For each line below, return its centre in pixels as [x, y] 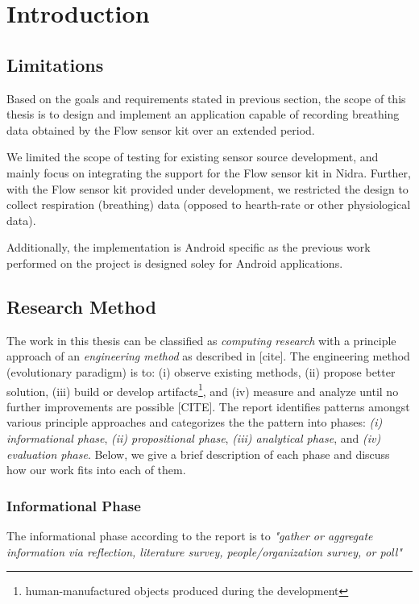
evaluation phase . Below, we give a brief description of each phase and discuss [198, 454]
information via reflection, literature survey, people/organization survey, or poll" [204, 551]
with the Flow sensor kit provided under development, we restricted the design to [207, 188]
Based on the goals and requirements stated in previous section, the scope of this [206, 98]
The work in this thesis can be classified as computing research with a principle [201, 340]
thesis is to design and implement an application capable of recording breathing [203, 114]
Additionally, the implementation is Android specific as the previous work [189, 247]
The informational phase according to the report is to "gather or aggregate [190, 535]
